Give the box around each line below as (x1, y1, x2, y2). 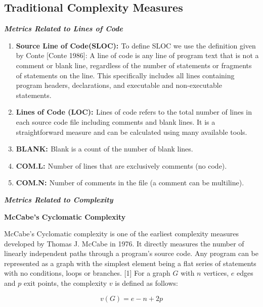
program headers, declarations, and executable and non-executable (16, 80, 222, 90)
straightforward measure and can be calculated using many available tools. (16, 126, 247, 137)
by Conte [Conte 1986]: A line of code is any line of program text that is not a (16, 50, 259, 61)
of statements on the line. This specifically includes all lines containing (16, 70, 235, 80)
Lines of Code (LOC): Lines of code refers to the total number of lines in (16, 107, 252, 117)
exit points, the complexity (23, 278, 107, 288)
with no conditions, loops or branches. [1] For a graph (4, 268, 170, 278)
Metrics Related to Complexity (4, 194, 113, 204)
